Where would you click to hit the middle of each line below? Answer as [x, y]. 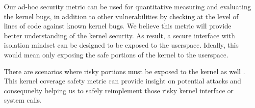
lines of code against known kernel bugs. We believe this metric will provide [118, 26]
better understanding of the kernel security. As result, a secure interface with [120, 35]
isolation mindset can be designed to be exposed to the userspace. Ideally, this [121, 45]
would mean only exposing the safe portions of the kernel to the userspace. [116, 54]
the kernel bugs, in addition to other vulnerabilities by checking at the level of [121, 16]
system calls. [23, 100]
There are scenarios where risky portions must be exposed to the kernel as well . [125, 71]
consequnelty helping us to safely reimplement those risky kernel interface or [119, 90]
